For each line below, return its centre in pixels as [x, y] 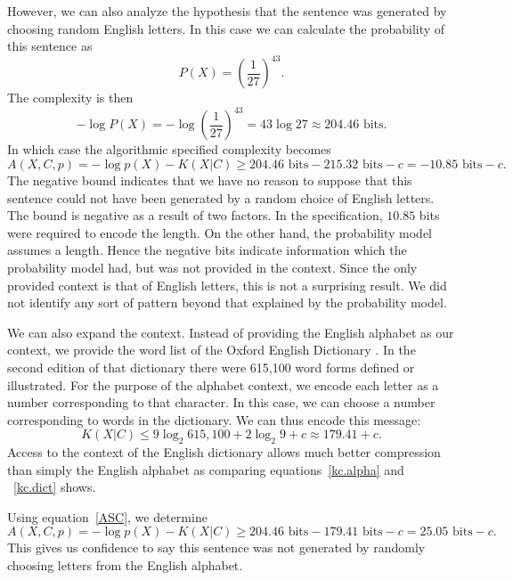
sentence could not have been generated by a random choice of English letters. [221, 197]
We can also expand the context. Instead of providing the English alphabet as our [231, 332]
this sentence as [50, 46]
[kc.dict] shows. [55, 487]
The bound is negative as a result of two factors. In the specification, [195, 215]
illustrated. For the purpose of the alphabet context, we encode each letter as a [223, 384]
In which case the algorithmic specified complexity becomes [169, 149]
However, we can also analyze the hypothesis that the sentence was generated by [227, 11]
